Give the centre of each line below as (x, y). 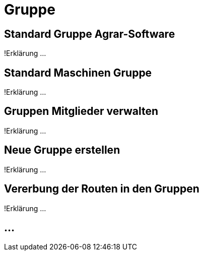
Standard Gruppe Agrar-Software (90, 34)
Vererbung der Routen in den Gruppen (102, 189)
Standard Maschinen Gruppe (78, 73)
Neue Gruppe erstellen (62, 150)
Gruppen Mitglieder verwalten (81, 111)
